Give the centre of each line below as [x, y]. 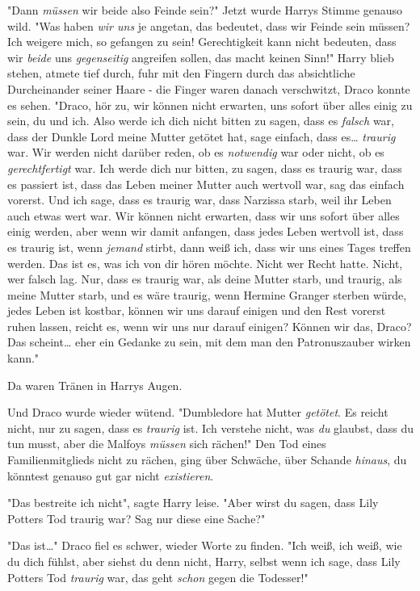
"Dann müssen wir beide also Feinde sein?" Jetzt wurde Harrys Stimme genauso [205, 10]
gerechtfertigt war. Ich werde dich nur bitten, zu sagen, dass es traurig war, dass [205, 168]
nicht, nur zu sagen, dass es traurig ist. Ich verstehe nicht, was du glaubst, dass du [211, 428]
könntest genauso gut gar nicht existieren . [111, 475]
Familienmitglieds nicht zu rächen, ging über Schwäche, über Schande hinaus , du [207, 460]
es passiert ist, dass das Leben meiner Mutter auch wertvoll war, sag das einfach [206, 184]
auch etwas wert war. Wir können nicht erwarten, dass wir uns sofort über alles [204, 215]
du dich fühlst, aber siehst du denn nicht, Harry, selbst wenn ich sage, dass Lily [204, 561]
